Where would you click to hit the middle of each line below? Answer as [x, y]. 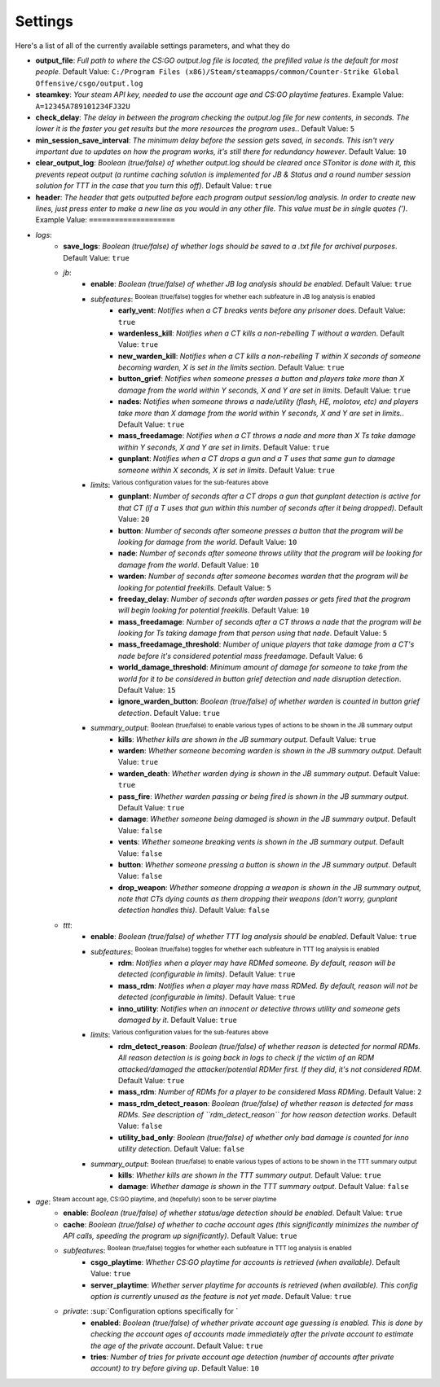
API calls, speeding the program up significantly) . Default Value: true [180, 1236]
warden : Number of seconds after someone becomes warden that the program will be [264, 576]
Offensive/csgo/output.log [89, 83]
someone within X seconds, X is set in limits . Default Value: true [227, 470]
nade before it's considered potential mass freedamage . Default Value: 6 [241, 656]
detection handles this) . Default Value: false [194, 910]
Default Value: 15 [147, 690]
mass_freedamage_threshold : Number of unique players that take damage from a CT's [266, 644]
